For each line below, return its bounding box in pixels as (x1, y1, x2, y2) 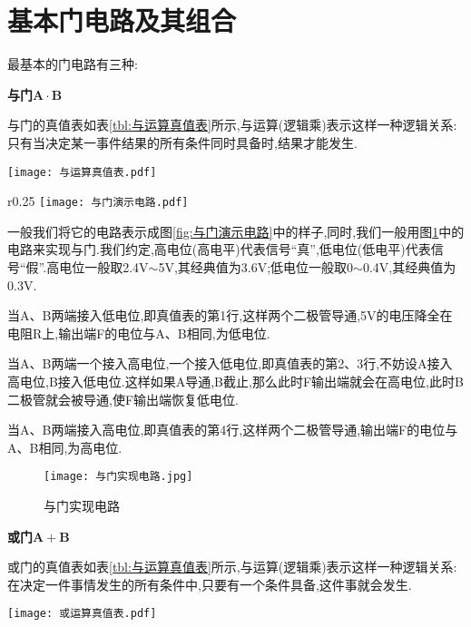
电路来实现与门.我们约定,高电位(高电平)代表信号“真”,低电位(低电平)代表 (7, 240, 431, 259)
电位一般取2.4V (59, 258, 149, 276)
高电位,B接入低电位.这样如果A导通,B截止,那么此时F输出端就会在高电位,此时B (7, 371, 464, 390)
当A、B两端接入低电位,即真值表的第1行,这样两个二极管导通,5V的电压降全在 (7, 306, 453, 325)
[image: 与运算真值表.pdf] (7, 165, 157, 179)
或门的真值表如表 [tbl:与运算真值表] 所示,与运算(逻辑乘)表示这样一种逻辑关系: (7, 557, 457, 576)
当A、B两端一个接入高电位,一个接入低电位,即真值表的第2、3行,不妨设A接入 (7, 354, 453, 373)
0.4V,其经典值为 (362, 258, 456, 276)
